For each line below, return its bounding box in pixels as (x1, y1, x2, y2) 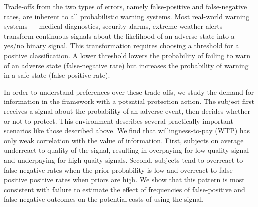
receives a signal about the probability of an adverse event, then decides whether (4, 105, 250, 116)
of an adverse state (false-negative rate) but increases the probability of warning (4, 60, 249, 70)
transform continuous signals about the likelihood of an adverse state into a (4, 30, 235, 41)
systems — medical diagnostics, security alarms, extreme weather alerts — (4, 21, 232, 31)
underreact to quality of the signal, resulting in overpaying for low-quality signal (4, 145, 249, 155)
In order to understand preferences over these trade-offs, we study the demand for (4, 86, 254, 97)
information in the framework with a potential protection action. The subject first (4, 96, 255, 106)
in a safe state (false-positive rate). (4, 70, 110, 80)
